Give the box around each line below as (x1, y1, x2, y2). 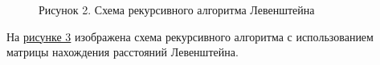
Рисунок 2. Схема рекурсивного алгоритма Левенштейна (39, 2, 315, 17)
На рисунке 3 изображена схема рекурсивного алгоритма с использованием (6, 28, 374, 44)
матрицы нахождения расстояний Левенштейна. (6, 44, 239, 60)
